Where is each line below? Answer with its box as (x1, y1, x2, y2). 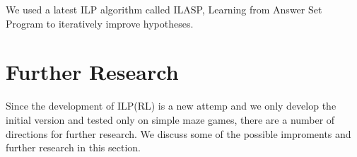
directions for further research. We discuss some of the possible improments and (6, 126, 351, 141)
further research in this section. (6, 140, 141, 155)
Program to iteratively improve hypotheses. (6, 16, 194, 30)
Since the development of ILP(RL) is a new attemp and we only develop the (6, 98, 336, 113)
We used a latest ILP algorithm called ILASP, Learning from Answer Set (6, 2, 322, 16)
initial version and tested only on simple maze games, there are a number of (6, 112, 335, 127)
